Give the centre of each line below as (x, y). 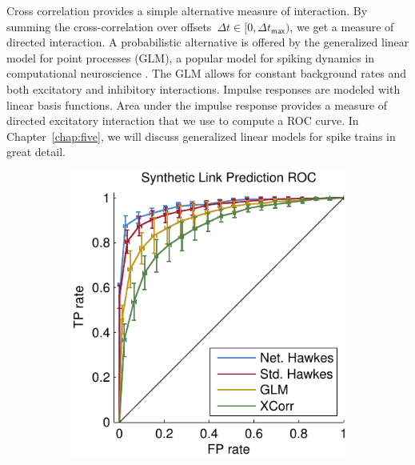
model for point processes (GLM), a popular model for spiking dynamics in (191, 57)
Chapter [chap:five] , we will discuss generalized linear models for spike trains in (201, 136)
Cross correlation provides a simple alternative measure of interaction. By (187, 10)
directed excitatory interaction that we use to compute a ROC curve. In (183, 120)
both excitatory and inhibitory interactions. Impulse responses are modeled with (204, 88)
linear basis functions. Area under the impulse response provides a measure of (197, 104)
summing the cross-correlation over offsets (109, 26)
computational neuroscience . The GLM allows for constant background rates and (207, 73)
